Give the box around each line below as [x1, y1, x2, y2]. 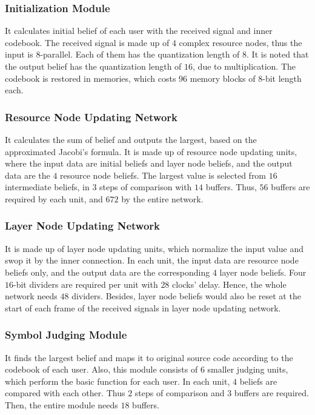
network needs [5, 290, 58, 302]
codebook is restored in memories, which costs [5, 71, 176, 84]
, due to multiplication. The [193, 60, 296, 72]
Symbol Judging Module [5, 327, 127, 342]
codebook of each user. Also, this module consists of [5, 363, 198, 376]
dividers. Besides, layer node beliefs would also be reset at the [71, 290, 301, 302]
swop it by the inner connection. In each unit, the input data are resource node [5, 254, 299, 267]
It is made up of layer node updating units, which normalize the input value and [5, 242, 303, 254]
